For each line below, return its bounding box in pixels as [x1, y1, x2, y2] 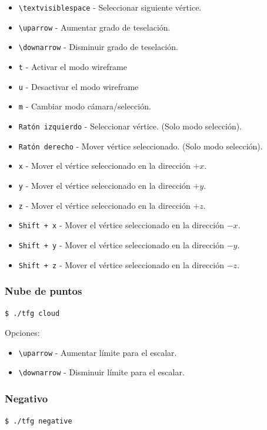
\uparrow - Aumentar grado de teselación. [18, 21, 171, 33]
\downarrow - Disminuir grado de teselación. [18, 41, 178, 53]
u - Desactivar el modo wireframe [18, 80, 139, 92]
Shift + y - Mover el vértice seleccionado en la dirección [18, 238, 225, 251]
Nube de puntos [5, 284, 82, 298]
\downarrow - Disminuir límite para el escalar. [18, 366, 185, 378]
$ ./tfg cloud [5, 309, 60, 318]
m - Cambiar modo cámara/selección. [18, 100, 151, 112]
